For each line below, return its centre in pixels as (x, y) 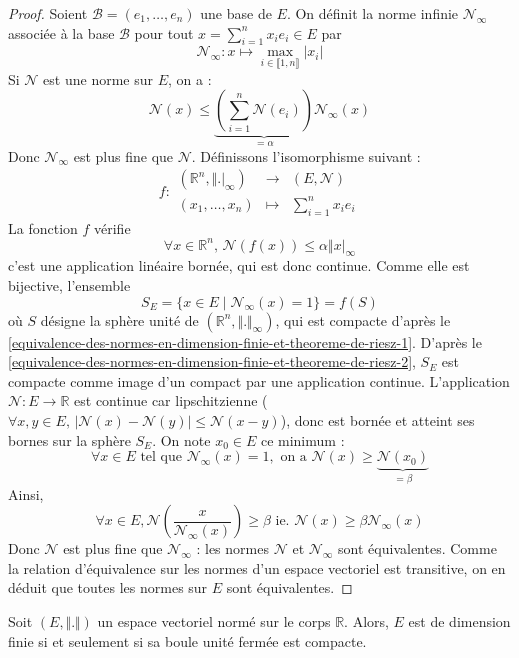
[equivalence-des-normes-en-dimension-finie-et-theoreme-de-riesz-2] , (212, 361)
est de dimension (459, 621)
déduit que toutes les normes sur (108, 587)
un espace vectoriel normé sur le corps (214, 621)
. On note (181, 439)
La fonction (43, 227)
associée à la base (61, 32)
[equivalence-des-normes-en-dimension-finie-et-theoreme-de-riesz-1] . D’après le (245, 341)
